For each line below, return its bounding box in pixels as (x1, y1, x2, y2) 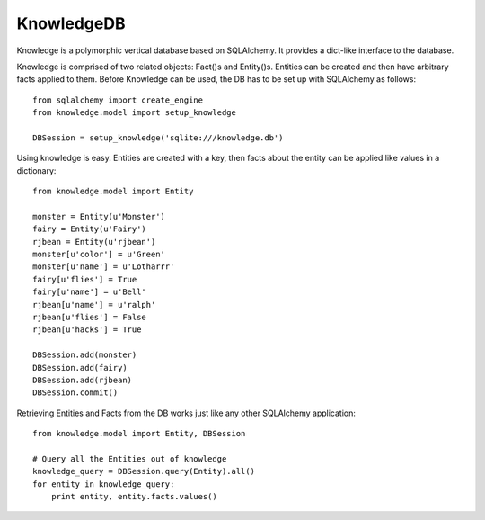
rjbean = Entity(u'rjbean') (32, 237, 156, 247)
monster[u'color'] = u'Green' (32, 249, 166, 260)
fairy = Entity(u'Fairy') (32, 224, 147, 234)
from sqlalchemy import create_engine (32, 94, 204, 105)
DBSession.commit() (32, 388, 119, 398)
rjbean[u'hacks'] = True (32, 325, 142, 335)
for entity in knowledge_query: (32, 479, 175, 489)
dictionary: (16, 165, 57, 175)
